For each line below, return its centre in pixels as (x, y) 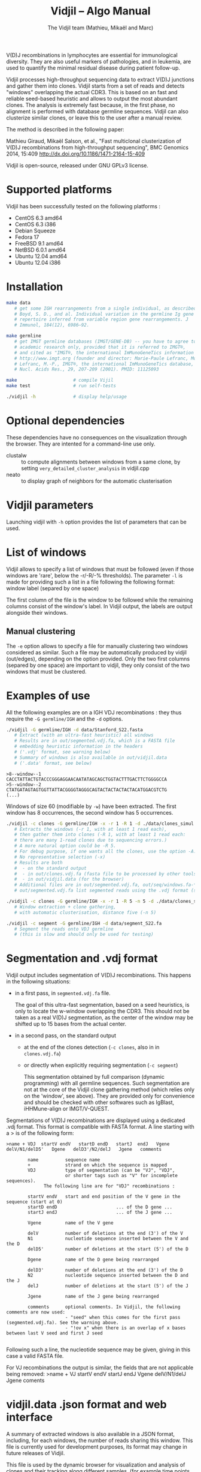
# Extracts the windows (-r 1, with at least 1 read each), (91, 829)
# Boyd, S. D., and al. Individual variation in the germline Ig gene (104, 314)
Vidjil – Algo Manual (100, 11)
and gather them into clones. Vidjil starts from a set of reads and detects (95, 86)
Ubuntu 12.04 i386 (38, 262)
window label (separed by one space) (53, 588)
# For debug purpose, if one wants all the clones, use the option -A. (105, 851)
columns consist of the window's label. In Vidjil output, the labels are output (99, 606)
